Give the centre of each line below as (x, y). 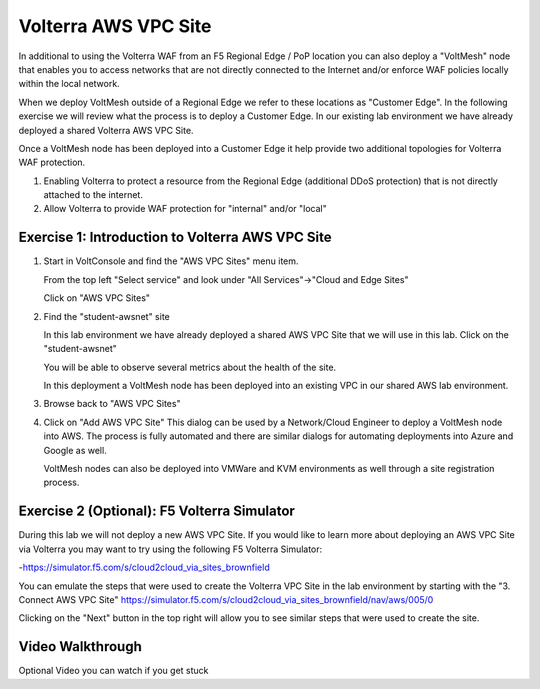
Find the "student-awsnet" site (106, 316)
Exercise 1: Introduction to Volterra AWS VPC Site (175, 237)
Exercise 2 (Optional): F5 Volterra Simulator (156, 511)
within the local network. (69, 84)
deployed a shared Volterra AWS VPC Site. (106, 130)
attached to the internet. (93, 195)
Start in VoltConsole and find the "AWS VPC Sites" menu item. (171, 261)
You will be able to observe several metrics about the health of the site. (190, 367)
